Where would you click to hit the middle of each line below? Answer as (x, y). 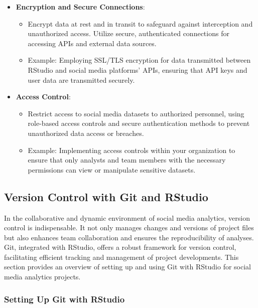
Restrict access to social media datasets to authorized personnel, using (136, 113)
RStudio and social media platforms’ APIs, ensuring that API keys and (138, 69)
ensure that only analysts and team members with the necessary (127, 160)
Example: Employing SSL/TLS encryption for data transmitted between (139, 60)
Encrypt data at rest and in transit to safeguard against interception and (140, 23)
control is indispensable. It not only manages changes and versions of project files (129, 227)
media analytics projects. (42, 277)
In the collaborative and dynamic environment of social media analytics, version (127, 217)
